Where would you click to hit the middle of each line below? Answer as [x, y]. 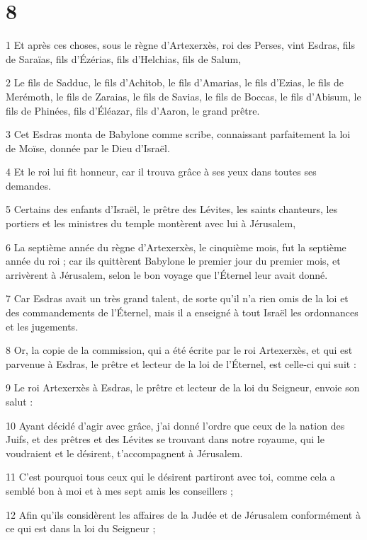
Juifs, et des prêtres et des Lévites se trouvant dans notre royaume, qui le [165, 439]
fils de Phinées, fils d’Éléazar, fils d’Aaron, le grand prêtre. [133, 110]
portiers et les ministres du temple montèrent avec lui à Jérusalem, [151, 223]
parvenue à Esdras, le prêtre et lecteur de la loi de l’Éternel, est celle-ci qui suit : [181, 363]
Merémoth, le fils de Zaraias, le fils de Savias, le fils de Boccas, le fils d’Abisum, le [183, 96]
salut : [19, 401]
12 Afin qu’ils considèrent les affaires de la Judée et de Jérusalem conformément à [183, 514]
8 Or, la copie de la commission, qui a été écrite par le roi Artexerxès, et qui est [179, 350]
